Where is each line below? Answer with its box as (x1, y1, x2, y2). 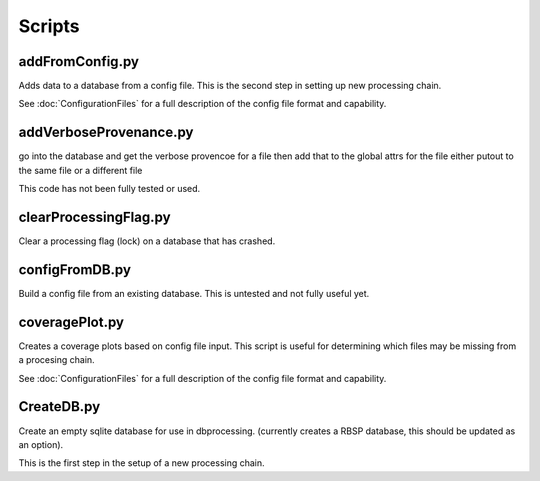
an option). (18, 438, 64, 450)
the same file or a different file (18, 164, 143, 176)
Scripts (18, 15, 80, 37)
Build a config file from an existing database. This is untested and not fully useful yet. (18, 287, 370, 299)
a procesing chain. (18, 354, 95, 366)
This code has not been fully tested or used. (18, 183, 201, 195)
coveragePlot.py (18, 313, 125, 330)
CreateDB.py (18, 398, 101, 415)
